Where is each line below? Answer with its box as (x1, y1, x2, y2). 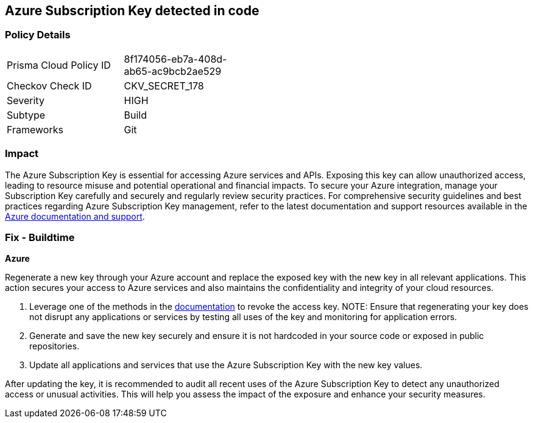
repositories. (29, 341, 80, 352)
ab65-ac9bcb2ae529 (124, 65, 222, 77)
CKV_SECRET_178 (124, 79, 204, 92)
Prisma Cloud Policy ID (7, 58, 111, 71)
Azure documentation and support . (5, 211, 145, 222)
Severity (7, 94, 44, 107)
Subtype (7, 108, 46, 121)
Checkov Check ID (7, 79, 92, 92)
